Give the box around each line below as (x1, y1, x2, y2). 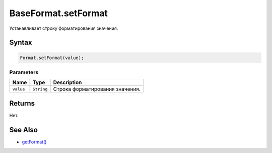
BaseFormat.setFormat (9, 8, 108, 19)
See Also (9, 125, 38, 134)
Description (53, 79, 82, 86)
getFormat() (22, 139, 47, 145)
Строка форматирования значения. (53, 86, 141, 93)
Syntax (9, 38, 32, 47)
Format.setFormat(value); (20, 55, 84, 61)
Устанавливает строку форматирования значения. (9, 25, 118, 31)
